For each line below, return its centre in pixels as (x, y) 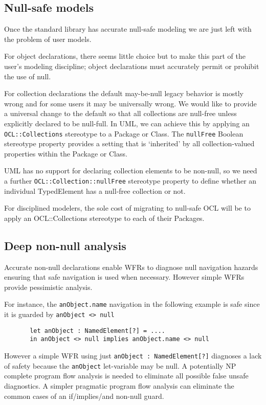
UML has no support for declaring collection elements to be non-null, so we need (131, 171)
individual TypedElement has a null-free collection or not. (95, 190)
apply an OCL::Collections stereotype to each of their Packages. (104, 218)
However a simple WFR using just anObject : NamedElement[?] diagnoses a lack (133, 356)
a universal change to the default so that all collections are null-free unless (120, 113)
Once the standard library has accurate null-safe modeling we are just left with (128, 29)
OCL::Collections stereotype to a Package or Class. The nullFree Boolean (124, 133)
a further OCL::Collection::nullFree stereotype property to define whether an (130, 180)
